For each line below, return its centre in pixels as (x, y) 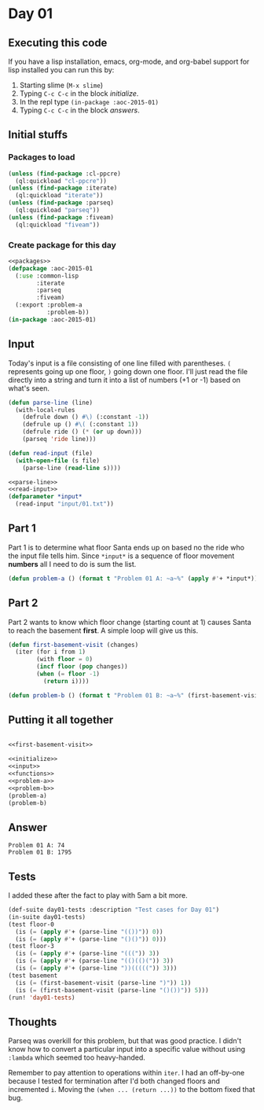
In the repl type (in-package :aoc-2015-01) (89, 102)
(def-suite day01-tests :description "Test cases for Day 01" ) (114, 910)
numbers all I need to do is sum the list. (72, 564)
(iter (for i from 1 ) (51, 652)
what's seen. (29, 388)
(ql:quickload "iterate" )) (59, 196)
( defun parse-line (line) (50, 402)
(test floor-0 (31, 924)
